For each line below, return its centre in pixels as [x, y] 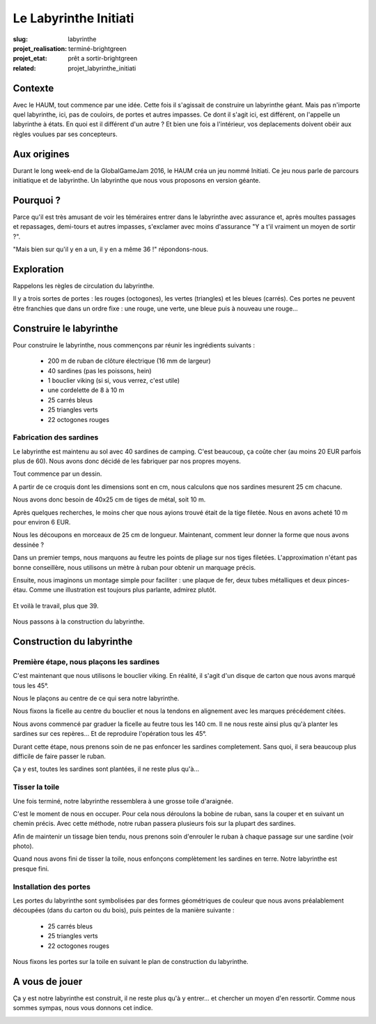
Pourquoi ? [37, 200]
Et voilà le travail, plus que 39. [56, 605]
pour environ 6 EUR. [42, 522]
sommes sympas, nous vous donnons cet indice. [83, 1008]
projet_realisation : [40, 48]
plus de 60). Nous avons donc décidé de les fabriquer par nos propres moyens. [127, 461]
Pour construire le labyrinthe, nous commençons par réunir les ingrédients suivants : [134, 345]
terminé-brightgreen [97, 48]
